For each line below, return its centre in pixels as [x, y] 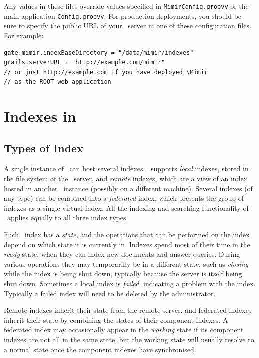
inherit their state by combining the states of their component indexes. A [116, 320]
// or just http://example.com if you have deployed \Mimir [106, 72]
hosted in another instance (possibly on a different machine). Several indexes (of [128, 188]
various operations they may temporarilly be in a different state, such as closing [126, 264]
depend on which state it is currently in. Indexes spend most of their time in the [127, 244]
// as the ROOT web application [58, 82]
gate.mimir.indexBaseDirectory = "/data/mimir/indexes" [99, 53]
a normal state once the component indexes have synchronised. [100, 349]
